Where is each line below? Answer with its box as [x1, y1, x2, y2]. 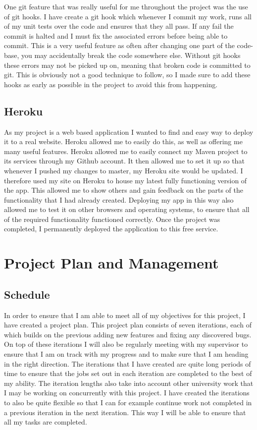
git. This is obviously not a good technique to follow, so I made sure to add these [4, 69, 251, 80]
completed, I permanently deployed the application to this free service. [4, 223, 218, 234]
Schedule [4, 286, 50, 302]
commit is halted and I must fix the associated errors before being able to [4, 30, 228, 41]
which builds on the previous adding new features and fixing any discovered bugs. [4, 329, 252, 339]
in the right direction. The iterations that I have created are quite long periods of [4, 358, 251, 369]
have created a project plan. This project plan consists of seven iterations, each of [4, 320, 252, 330]
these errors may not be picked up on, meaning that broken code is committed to [4, 59, 251, 70]
